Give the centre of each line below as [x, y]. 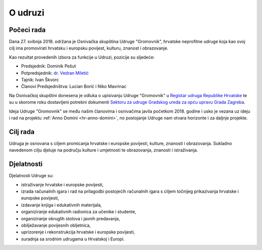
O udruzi [27, 13]
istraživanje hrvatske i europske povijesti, [62, 184]
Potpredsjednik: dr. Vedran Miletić [55, 73]
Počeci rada [27, 30]
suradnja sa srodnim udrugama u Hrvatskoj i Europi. [73, 239]
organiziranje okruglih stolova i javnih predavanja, [71, 218]
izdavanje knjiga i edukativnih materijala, [61, 205]
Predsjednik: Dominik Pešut [49, 66]
